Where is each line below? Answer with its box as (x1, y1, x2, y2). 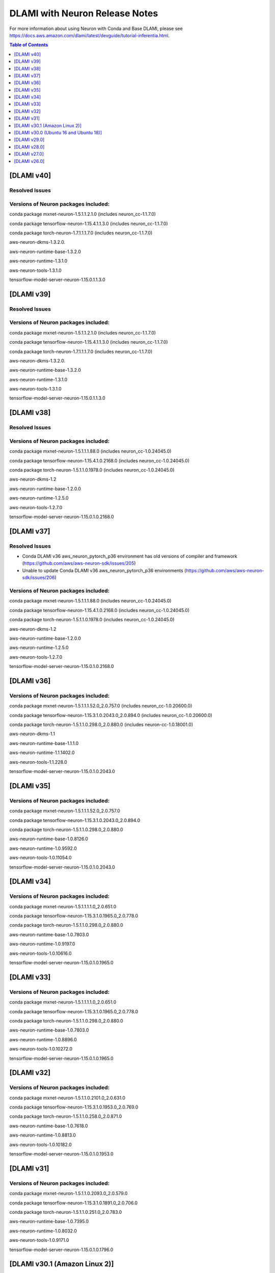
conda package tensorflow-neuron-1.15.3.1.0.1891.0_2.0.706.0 (9, 1200, 137, 1206)
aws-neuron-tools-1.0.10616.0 (9, 950, 72, 956)
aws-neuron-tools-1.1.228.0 (9, 759, 67, 765)
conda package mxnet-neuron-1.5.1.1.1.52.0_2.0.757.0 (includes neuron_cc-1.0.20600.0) (9, 703, 193, 709)
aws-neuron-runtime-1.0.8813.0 (9, 1132, 76, 1138)
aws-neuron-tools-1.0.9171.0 (9, 1237, 69, 1243)
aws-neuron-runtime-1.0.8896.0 (9, 1036, 77, 1042)
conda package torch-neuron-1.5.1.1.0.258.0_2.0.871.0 (9, 1113, 122, 1120)
